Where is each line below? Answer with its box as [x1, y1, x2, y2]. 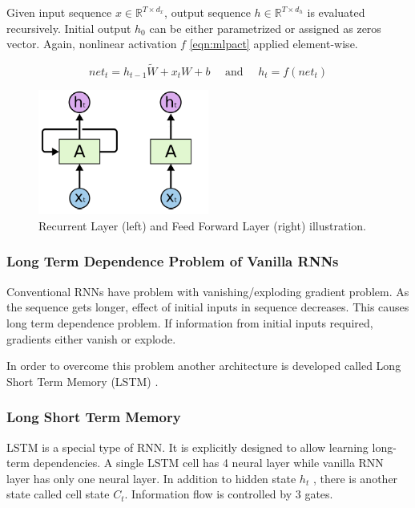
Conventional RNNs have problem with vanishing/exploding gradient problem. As [6, 282, 409, 299]
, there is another [312, 469, 398, 486]
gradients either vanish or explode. [6, 330, 176, 347]
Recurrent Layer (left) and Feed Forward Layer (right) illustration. [38, 217, 366, 234]
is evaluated [307, 4, 365, 20]
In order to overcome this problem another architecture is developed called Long [6, 357, 401, 374]
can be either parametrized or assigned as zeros [149, 19, 381, 36]
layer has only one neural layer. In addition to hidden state [6, 469, 296, 486]
